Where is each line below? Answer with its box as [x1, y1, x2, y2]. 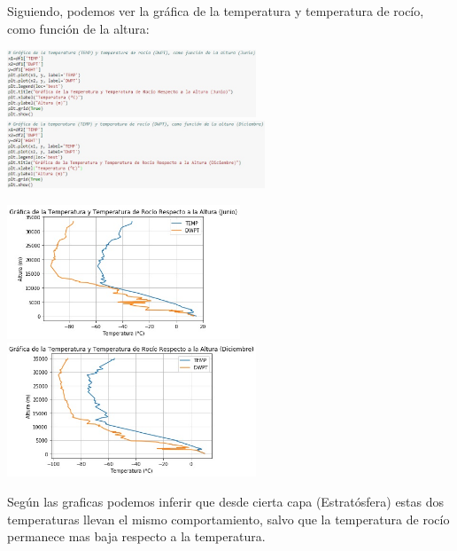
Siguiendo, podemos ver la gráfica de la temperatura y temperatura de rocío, [7, 2, 424, 20]
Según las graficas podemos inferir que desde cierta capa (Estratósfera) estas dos [7, 492, 445, 511]
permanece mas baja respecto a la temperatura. [7, 527, 266, 546]
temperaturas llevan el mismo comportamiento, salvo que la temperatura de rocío [7, 509, 450, 528]
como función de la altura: [7, 19, 150, 37]
